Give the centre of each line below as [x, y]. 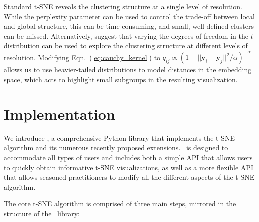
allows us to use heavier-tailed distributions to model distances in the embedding [128, 70]
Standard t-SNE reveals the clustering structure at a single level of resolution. [123, 6]
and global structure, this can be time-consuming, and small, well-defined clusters [129, 26]
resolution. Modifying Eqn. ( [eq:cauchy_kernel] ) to [82, 57]
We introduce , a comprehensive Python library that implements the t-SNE [119, 138]
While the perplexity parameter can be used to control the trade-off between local [129, 16]
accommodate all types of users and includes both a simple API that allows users [128, 157]
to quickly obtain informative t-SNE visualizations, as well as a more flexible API [129, 167]
